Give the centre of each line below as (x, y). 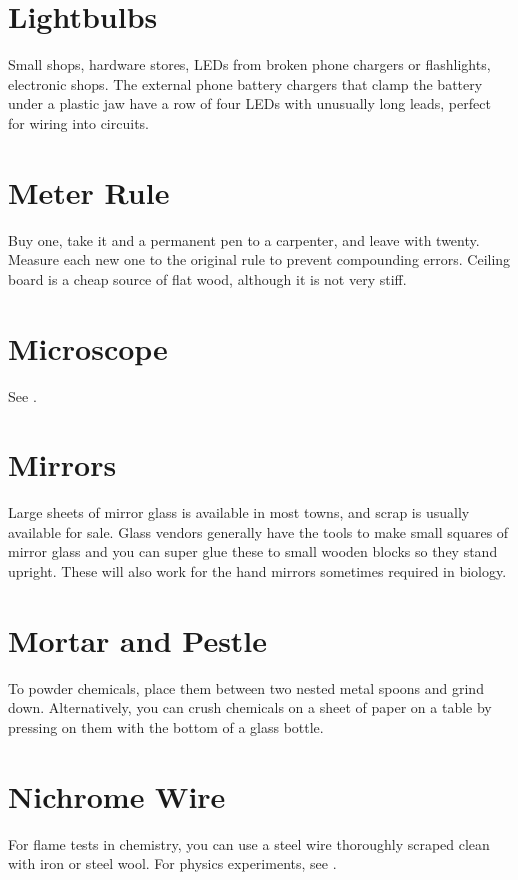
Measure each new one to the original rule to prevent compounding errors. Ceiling (259, 259)
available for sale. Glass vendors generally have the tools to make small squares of (258, 531)
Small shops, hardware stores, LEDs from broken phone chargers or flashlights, (249, 64)
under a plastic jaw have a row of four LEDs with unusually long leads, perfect (249, 103)
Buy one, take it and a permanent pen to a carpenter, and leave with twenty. (244, 239)
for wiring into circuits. (78, 122)
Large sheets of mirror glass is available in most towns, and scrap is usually (239, 512)
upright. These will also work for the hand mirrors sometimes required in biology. (257, 571)
